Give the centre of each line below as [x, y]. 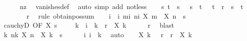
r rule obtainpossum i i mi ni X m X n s [106, 15]
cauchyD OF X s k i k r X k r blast [89, 25]
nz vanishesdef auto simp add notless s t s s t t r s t [132, 6]
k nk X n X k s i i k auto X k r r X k [98, 34]
